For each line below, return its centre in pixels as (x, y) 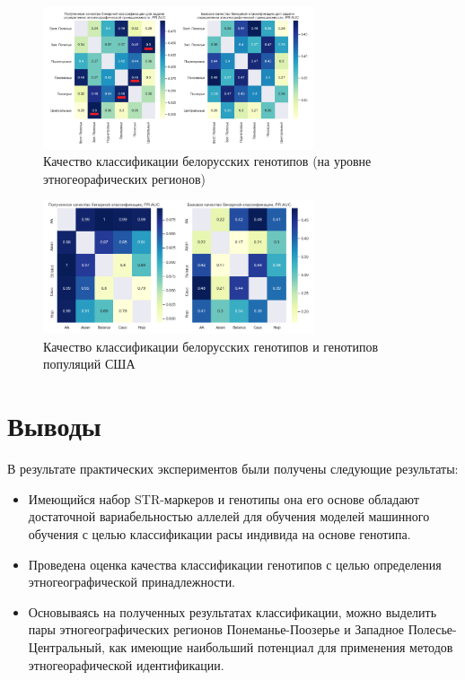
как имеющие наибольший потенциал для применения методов (281, 646)
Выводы (54, 426)
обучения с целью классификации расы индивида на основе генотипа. (219, 533)
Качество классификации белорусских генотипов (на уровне (207, 161)
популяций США (89, 364)
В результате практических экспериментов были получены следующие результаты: (233, 469)
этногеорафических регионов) (124, 178)
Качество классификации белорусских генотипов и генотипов (211, 346)
